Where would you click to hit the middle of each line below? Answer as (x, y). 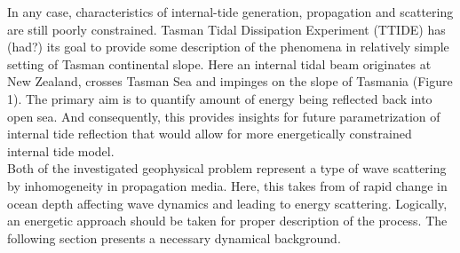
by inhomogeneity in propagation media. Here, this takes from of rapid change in (227, 185)
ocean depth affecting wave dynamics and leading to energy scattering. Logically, (227, 203)
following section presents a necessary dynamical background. (174, 237)
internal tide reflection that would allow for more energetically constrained (210, 134)
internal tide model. (61, 150)
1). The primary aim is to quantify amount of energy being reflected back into (220, 98)
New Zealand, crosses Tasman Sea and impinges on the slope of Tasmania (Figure (230, 81)
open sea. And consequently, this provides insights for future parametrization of (224, 116)
